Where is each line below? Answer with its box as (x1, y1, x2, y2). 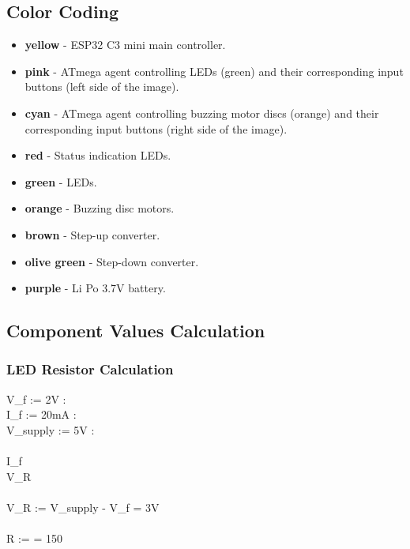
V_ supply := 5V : (6, 421, 95, 438)
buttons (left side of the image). (24, 78, 179, 95)
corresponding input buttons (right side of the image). (24, 120, 288, 137)
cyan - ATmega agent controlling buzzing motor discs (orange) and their (24, 104, 379, 121)
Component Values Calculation (6, 318, 265, 343)
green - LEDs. (24, 173, 97, 190)
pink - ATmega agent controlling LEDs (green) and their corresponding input (24, 62, 404, 79)
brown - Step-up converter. (24, 226, 160, 243)
